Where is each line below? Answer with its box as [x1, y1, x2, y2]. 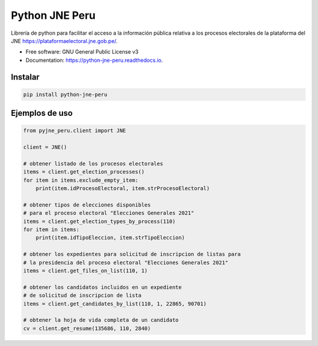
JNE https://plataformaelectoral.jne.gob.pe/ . [11, 37, 118, 44]
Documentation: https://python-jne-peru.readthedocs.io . [25, 56, 163, 64]
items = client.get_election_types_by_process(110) [23, 218, 176, 225]
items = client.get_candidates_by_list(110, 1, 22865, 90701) [23, 300, 207, 307]
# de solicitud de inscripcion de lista [23, 292, 141, 299]
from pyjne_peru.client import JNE [23, 127, 126, 134]
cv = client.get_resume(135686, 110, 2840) [23, 325, 151, 332]
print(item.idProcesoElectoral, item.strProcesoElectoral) [35, 185, 210, 192]
